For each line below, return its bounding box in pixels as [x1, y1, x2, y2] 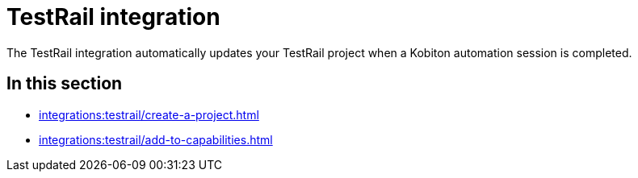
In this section [6, 73, 123, 94]
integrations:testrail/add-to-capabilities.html [39, 132, 273, 147]
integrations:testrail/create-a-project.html [39, 107, 259, 122]
